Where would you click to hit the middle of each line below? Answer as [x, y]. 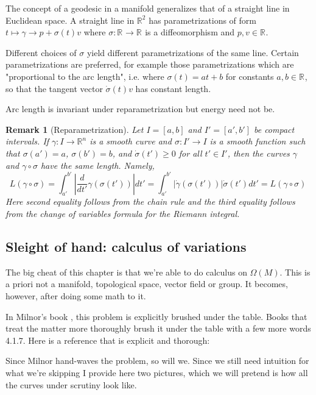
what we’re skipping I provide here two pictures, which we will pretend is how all [157, 372]
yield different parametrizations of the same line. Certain [193, 52]
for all [190, 153]
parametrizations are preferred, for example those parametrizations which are [150, 64]
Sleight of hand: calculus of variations [126, 246]
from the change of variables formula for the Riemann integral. [123, 214]
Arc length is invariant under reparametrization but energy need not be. [140, 109]
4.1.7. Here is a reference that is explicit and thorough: [108, 340]
